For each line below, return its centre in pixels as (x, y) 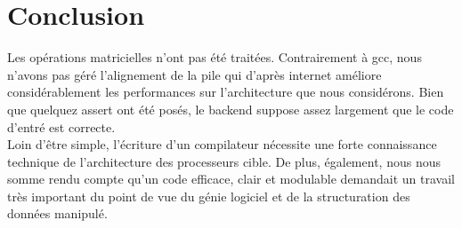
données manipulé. (57, 213)
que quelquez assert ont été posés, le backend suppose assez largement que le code (231, 109)
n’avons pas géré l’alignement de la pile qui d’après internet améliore (195, 74)
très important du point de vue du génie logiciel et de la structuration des (209, 196)
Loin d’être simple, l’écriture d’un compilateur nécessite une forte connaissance (222, 144)
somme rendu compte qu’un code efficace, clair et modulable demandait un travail (231, 179)
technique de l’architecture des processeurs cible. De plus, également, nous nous (224, 161)
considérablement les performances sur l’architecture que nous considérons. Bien (226, 92)
